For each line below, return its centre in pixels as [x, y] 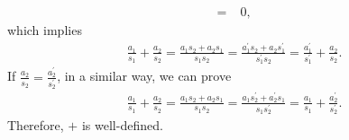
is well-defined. [122, 125]
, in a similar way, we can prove [144, 76]
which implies [45, 30]
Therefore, [36, 125]
